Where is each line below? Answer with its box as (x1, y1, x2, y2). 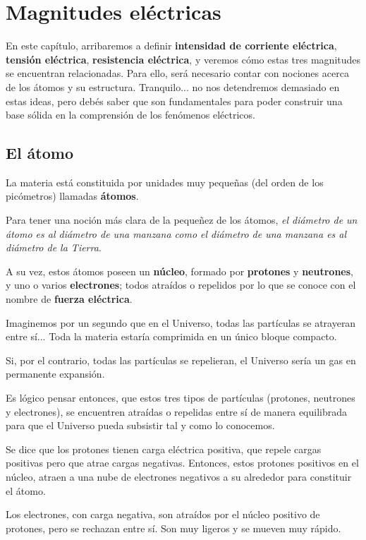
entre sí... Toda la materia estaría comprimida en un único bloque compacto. (6, 329, 337, 344)
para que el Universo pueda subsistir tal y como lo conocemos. (6, 418, 275, 433)
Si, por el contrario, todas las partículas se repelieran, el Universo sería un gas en (6, 352, 356, 367)
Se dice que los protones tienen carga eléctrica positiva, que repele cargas (6, 441, 322, 456)
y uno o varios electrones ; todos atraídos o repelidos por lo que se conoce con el (6, 277, 356, 292)
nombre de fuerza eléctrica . (6, 292, 133, 306)
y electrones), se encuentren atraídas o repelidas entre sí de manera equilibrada (6, 404, 348, 419)
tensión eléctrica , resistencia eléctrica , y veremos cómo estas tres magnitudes (6, 52, 361, 66)
